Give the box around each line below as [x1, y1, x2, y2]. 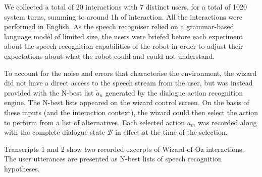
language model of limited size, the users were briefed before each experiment [4, 31, 243, 41]
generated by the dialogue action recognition [105, 87, 243, 98]
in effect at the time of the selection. [115, 127, 228, 137]
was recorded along [198, 117, 257, 127]
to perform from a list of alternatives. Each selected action [4, 117, 185, 127]
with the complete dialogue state [4, 127, 105, 137]
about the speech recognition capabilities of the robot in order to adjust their [4, 41, 243, 51]
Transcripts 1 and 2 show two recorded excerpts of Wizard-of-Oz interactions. [4, 143, 244, 154]
